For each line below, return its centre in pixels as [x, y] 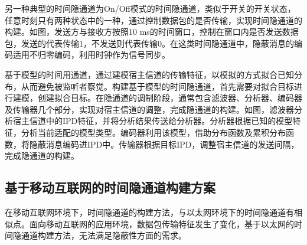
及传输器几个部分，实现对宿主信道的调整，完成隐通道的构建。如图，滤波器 [149, 109]
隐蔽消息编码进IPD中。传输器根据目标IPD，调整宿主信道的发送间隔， [164, 144]
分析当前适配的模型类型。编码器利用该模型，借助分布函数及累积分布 [153, 132]
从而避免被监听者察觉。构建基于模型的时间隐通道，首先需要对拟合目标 [157, 86]
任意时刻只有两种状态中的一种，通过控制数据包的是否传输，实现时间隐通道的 [153, 20]
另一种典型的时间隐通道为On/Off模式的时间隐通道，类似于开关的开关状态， [150, 8]
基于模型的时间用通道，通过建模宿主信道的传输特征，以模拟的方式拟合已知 [149, 74]
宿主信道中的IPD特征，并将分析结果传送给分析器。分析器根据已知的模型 [153, 121]
